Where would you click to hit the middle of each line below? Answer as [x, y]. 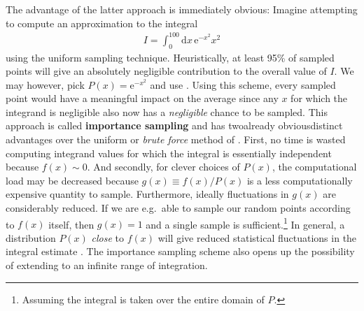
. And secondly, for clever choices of [163, 167]
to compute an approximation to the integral [102, 23]
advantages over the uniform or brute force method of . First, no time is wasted [176, 139]
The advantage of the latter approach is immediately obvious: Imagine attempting [182, 9]
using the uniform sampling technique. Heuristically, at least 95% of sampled [170, 57]
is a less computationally [300, 180]
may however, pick [45, 84]
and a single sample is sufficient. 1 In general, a [245, 223]
